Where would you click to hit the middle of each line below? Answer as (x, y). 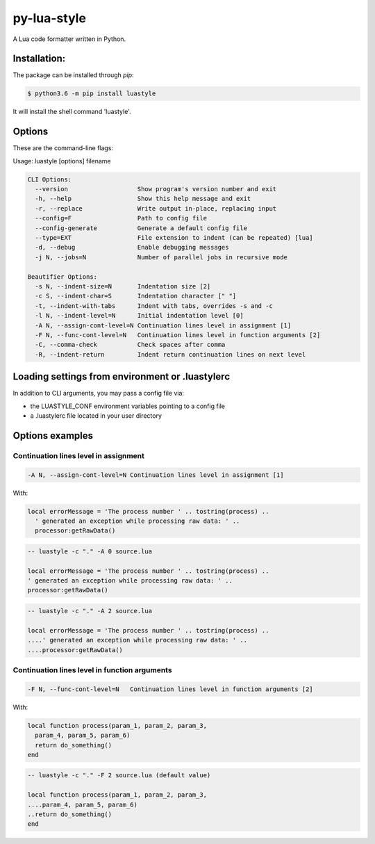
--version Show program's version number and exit (156, 189)
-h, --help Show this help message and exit (143, 199)
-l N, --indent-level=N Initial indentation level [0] (139, 316)
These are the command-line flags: (63, 148)
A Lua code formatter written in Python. (69, 39)
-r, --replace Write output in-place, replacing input (156, 208)
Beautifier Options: (62, 277)
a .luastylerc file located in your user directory (96, 416)
